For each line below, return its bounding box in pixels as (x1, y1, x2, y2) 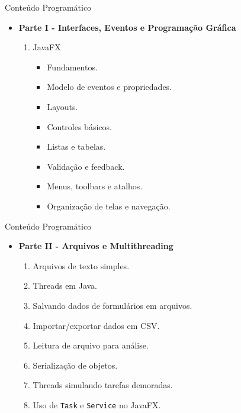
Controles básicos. (47, 120, 112, 133)
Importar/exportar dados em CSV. (33, 319, 160, 331)
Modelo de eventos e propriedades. (47, 80, 172, 93)
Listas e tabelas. (47, 140, 106, 153)
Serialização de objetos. (33, 359, 118, 371)
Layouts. (47, 100, 78, 112)
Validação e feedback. (47, 160, 125, 172)
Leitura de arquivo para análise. (33, 339, 149, 351)
